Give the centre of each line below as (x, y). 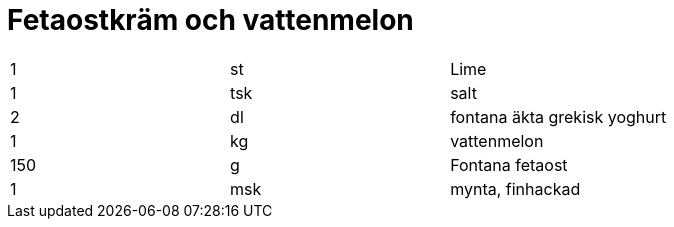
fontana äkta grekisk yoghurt (558, 116)
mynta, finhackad (515, 188)
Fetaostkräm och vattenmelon (210, 20)
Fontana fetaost (509, 164)
